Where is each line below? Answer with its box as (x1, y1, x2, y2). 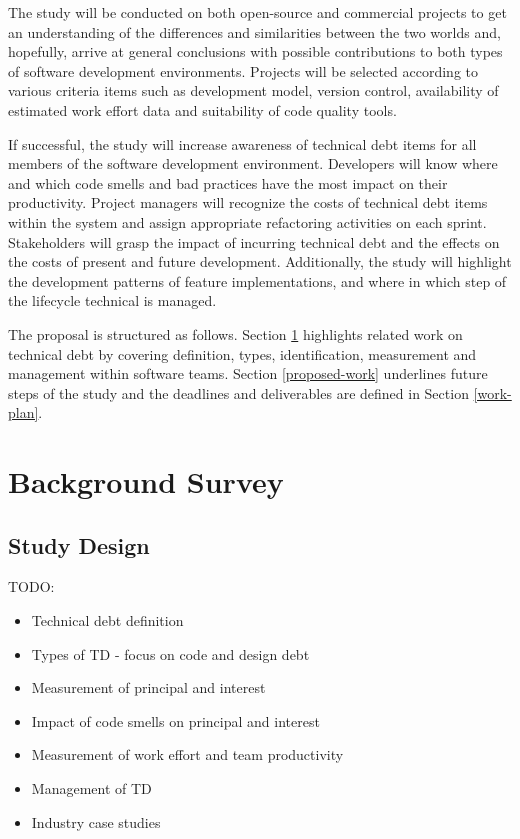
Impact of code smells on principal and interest (31, 710, 320, 731)
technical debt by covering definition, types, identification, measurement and (8, 343, 477, 364)
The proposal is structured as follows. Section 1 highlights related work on (8, 323, 463, 344)
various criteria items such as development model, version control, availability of (8, 80, 499, 101)
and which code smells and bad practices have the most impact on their (8, 172, 448, 193)
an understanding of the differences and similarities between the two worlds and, (8, 21, 501, 42)
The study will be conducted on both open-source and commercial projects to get (8, 2, 507, 22)
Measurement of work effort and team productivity (31, 744, 344, 765)
